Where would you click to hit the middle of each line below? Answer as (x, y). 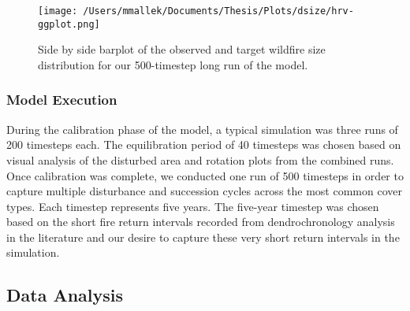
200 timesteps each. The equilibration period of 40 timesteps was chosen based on (204, 144)
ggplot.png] (69, 24)
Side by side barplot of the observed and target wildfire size (182, 49)
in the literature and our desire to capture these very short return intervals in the (203, 237)
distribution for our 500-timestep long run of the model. (173, 64)
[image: (58, 11)
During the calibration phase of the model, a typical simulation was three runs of (202, 129)
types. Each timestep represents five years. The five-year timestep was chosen (193, 206)
